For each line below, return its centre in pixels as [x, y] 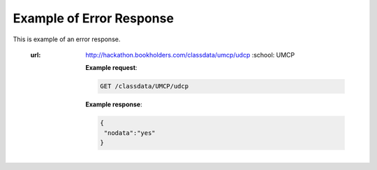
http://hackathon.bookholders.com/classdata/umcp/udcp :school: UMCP [190, 55]
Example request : [111, 68]
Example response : [114, 104]
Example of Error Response [94, 18]
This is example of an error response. [67, 39]
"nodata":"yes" [130, 133]
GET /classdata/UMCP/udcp [144, 86]
